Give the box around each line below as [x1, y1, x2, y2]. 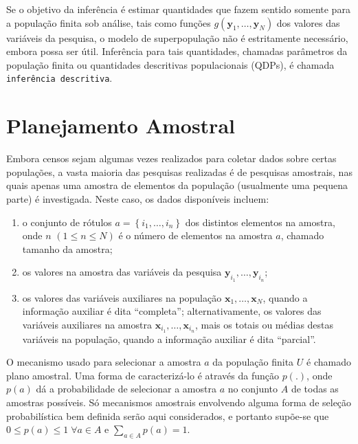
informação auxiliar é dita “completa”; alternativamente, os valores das [22, 304, 322, 318]
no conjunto [227, 381, 278, 396]
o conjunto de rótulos [22, 214, 112, 229]
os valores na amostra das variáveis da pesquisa [22, 265, 222, 279]
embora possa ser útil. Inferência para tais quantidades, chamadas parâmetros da [6, 44, 348, 58]
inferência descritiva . [6, 71, 113, 85]
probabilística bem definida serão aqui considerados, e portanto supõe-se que [6, 408, 329, 423]
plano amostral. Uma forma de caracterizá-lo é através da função [6, 368, 279, 382]
